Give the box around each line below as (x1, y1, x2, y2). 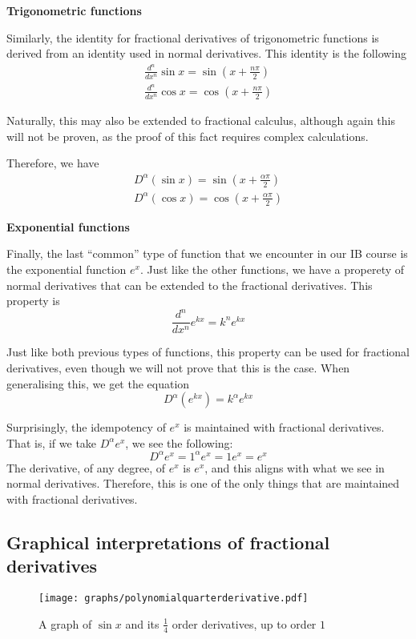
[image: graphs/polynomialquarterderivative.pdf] (38, 593, 309, 605)
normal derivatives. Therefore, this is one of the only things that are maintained (6, 475, 400, 492)
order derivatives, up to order (172, 615, 317, 632)
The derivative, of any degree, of (6, 459, 166, 476)
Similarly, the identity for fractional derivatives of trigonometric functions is (6, 29, 379, 46)
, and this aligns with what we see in (204, 459, 385, 476)
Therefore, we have (6, 155, 99, 171)
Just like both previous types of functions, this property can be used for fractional (6, 344, 410, 360)
